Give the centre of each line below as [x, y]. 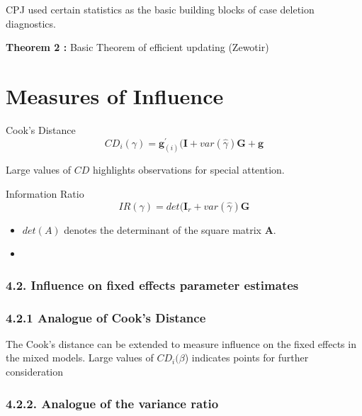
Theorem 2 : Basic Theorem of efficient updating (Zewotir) [137, 47]
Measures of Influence [115, 95]
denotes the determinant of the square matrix [163, 229]
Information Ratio [45, 194]
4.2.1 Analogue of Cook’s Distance [106, 317]
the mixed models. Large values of [80, 358]
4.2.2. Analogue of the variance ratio [112, 403]
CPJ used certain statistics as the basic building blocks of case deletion [160, 9]
